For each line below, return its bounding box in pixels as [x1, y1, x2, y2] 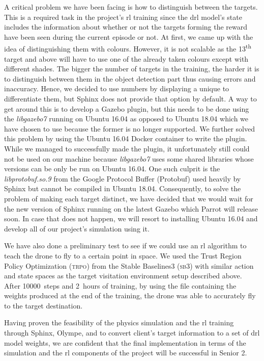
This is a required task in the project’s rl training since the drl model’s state [4, 11, 242, 22]
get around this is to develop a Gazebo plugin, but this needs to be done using [4, 103, 249, 114]
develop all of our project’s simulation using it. [4, 223, 150, 234]
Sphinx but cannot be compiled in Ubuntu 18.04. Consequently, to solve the [4, 183, 241, 194]
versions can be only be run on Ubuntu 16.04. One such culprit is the [4, 163, 220, 174]
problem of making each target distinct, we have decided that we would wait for [4, 193, 253, 203]
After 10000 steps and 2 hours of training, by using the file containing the [4, 280, 237, 291]
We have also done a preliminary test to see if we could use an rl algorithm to [4, 240, 247, 251]
